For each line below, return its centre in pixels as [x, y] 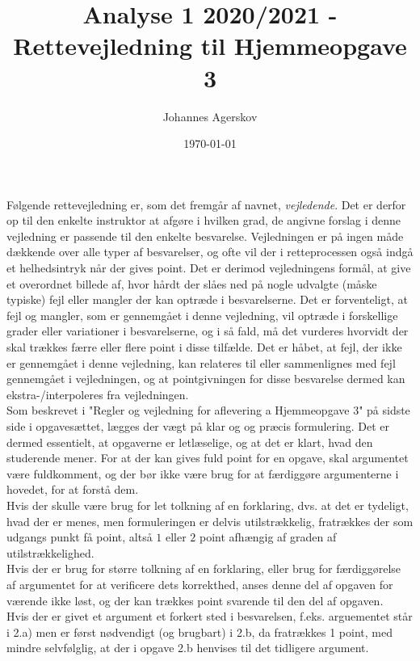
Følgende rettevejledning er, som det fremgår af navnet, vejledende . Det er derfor [206, 204]
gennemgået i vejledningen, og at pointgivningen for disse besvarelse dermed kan [206, 379]
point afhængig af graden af [268, 537]
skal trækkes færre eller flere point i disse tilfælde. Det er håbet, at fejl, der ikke [204, 347]
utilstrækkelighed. [50, 552]
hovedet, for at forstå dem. [73, 489]
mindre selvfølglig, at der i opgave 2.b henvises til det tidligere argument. [188, 648]
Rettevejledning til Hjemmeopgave [210, 46]
